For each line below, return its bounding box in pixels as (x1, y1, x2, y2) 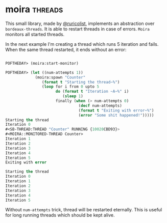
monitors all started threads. (5, 31, 65, 37)
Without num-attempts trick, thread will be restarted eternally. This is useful (5, 207, 162, 213)
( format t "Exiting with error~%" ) (78, 108, 154, 113)
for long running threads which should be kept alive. (5, 212, 115, 218)
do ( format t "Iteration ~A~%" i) (55, 89, 129, 94)
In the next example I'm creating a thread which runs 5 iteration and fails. (5, 41, 159, 47)
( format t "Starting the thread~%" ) (41, 79, 120, 85)
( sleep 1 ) (62, 94, 83, 99)
